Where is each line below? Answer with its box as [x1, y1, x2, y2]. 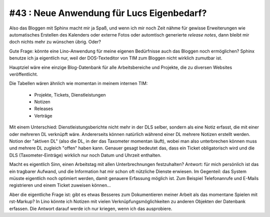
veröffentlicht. [9, 71, 38, 77]
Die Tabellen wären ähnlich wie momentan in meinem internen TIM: [9, 80, 148, 86]
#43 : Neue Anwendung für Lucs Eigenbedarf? [9, 7, 207, 18]
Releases [34, 105, 53, 112]
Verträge [34, 112, 52, 118]
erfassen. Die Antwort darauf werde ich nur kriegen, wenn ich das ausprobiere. [9, 205, 172, 211]
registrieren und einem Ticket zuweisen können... [9, 182, 111, 188]
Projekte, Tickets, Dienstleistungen [34, 91, 106, 97]
